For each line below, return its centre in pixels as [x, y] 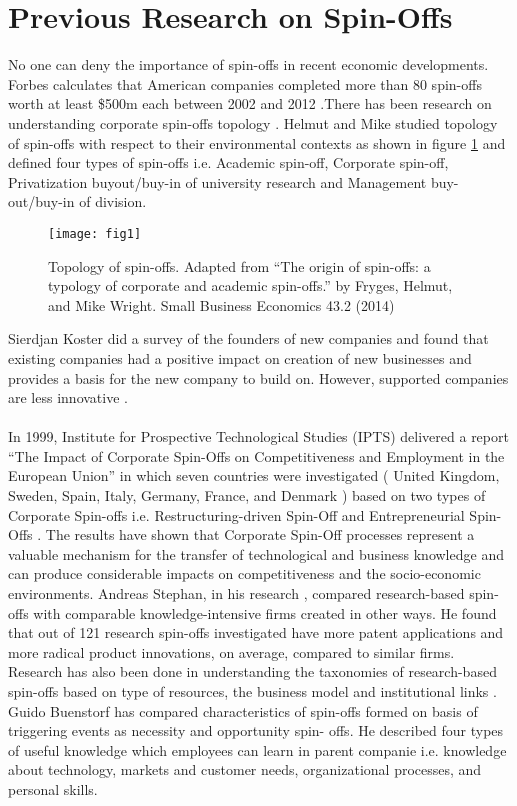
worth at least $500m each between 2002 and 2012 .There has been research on [250, 103]
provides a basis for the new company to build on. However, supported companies [258, 377]
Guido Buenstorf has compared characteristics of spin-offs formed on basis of [243, 710]
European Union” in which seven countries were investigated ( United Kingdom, [254, 475]
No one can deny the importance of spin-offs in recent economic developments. [248, 64]
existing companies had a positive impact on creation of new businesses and [240, 357]
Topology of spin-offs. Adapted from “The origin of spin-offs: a [239, 265]
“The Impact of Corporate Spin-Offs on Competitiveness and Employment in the [256, 455]
